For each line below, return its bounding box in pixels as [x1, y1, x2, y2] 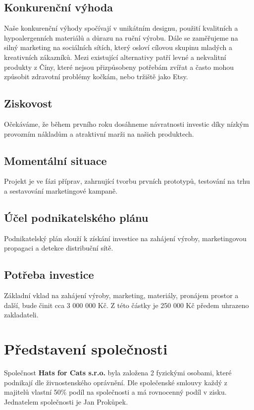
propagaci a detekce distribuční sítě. [4, 243, 113, 253]
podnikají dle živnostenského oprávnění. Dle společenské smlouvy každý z [4, 377, 227, 387]
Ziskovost [4, 96, 52, 111]
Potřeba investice [4, 267, 94, 282]
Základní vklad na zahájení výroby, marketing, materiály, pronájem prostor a [4, 290, 239, 301]
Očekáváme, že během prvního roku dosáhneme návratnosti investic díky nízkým [4, 118, 249, 129]
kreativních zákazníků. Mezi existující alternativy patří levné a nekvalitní [4, 51, 226, 62]
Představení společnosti [4, 339, 168, 359]
